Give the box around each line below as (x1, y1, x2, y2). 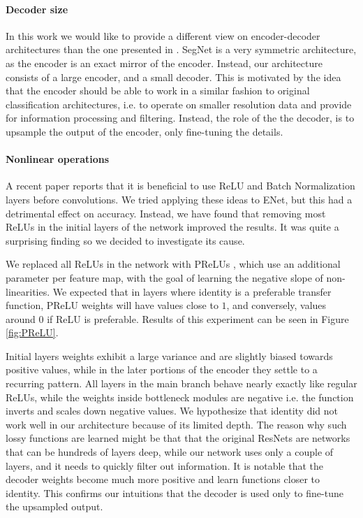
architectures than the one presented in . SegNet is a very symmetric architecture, (6, 42, 357, 57)
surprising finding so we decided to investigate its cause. (6, 233, 245, 247)
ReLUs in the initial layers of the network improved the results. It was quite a (6, 220, 339, 234)
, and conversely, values (226, 298, 327, 312)
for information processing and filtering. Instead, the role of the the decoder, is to (6, 110, 355, 125)
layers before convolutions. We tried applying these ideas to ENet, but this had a (6, 192, 353, 206)
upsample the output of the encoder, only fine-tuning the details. (6, 124, 283, 138)
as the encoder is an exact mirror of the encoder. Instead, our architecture (6, 55, 323, 70)
